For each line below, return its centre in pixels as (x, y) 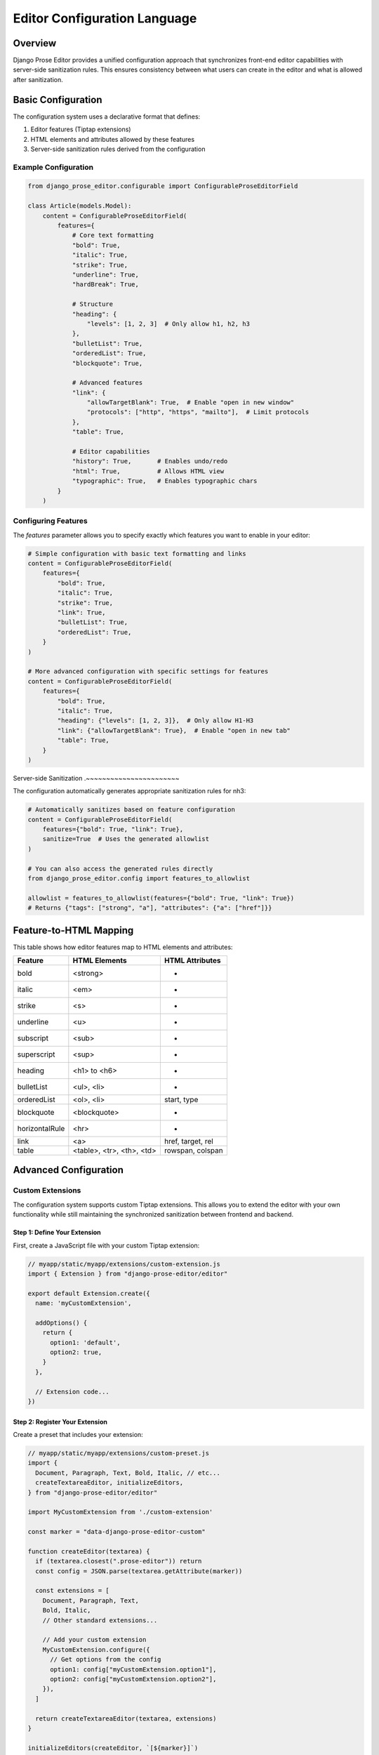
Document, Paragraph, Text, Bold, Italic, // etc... (128, 1473)
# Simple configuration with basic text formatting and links (137, 554)
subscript (33, 1038)
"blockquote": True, (107, 363)
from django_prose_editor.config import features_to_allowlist (139, 878)
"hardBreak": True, (106, 285)
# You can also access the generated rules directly (120, 868)
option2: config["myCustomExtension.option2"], (133, 1679)
